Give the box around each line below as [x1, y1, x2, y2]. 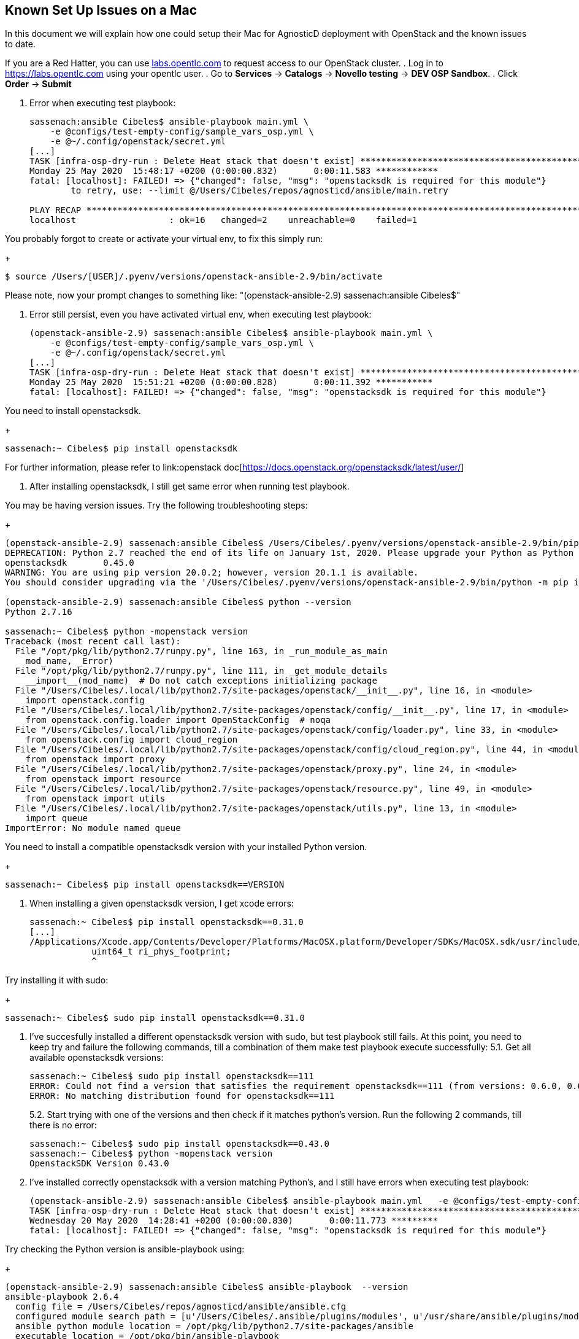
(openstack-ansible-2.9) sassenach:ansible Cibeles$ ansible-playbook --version [5, 1282, 408, 1292]
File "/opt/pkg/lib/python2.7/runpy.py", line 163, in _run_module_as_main [15, 646, 388, 657]
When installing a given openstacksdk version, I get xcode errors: [29, 898, 294, 909]
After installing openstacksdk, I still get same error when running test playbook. [29, 481, 350, 492]
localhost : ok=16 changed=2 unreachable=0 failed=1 [29, 215, 418, 225]
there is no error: [29, 1120, 97, 1131]
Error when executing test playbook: [29, 98, 176, 109]
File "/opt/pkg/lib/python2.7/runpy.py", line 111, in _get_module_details [15, 666, 388, 676]
